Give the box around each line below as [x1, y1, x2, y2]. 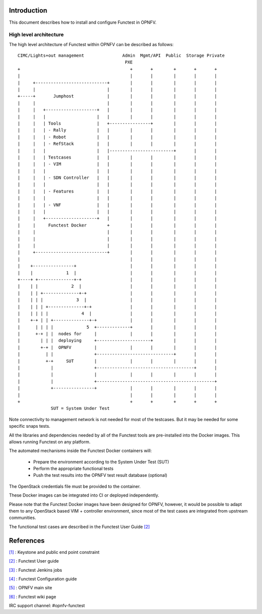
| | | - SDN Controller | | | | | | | [17, 175, 217, 180]
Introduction [9, 6, 48, 15]
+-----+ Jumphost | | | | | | [17, 94, 217, 99]
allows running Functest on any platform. [9, 439, 91, 445]
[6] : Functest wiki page [9, 594, 56, 599]
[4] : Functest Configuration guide [9, 576, 77, 582]
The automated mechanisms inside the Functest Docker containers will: [9, 448, 152, 453]
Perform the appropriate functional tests [33, 466, 114, 471]
